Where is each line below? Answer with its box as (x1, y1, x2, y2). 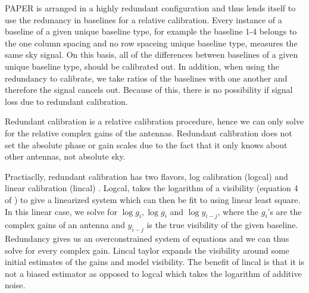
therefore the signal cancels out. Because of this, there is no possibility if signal (5, 83, 293, 96)
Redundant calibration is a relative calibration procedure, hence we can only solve (5, 115, 304, 127)
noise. (5, 279, 26, 291)
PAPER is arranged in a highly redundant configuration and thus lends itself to (5, 2, 296, 14)
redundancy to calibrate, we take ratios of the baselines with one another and (5, 71, 288, 84)
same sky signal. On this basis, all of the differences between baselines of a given (5, 48, 298, 61)
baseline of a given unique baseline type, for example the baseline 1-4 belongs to (5, 25, 297, 38)
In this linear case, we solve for (5, 205, 117, 217)
